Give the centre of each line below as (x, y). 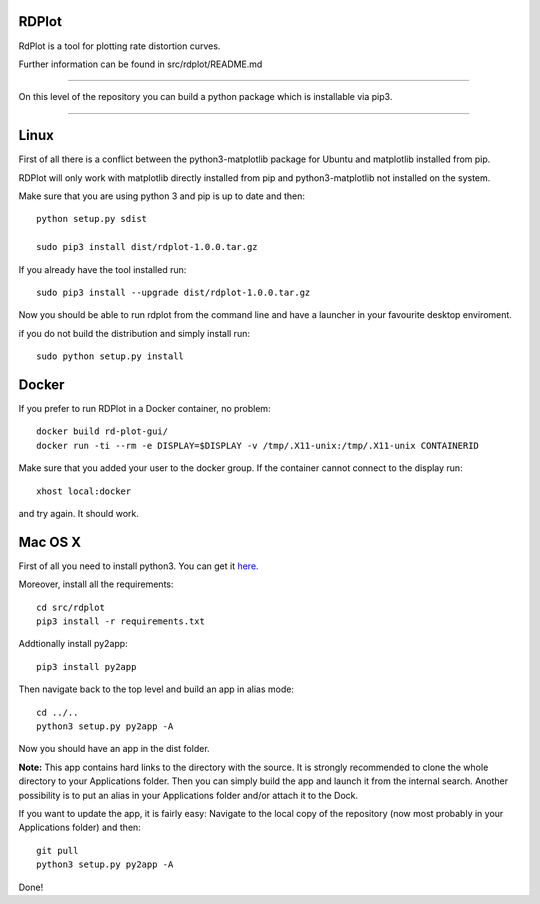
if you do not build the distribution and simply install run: (134, 333)
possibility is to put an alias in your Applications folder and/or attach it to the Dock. (188, 795)
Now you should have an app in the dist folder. (114, 749)
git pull (57, 850)
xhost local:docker (84, 491)
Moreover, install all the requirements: (96, 584)
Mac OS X (50, 541)
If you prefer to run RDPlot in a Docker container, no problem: (144, 409)
